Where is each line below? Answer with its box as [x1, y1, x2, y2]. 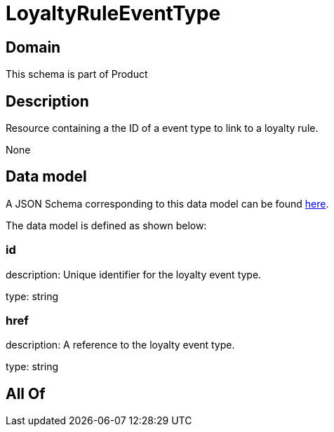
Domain [6, 38, 61, 56]
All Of [6, 384, 46, 403]
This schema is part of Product [6, 68, 148, 81]
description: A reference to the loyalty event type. [6, 339, 235, 351]
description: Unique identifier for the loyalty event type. [6, 268, 262, 281]
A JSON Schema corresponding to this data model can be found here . [6, 197, 329, 210]
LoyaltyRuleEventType [6, 1, 221, 25]
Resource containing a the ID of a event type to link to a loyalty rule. [6, 122, 319, 135]
